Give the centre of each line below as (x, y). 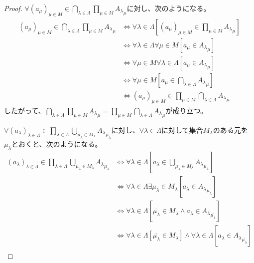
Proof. (13, 8)
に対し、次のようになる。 (169, 8)
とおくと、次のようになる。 (57, 144)
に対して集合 (182, 130)
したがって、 (25, 110)
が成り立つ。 (186, 110)
